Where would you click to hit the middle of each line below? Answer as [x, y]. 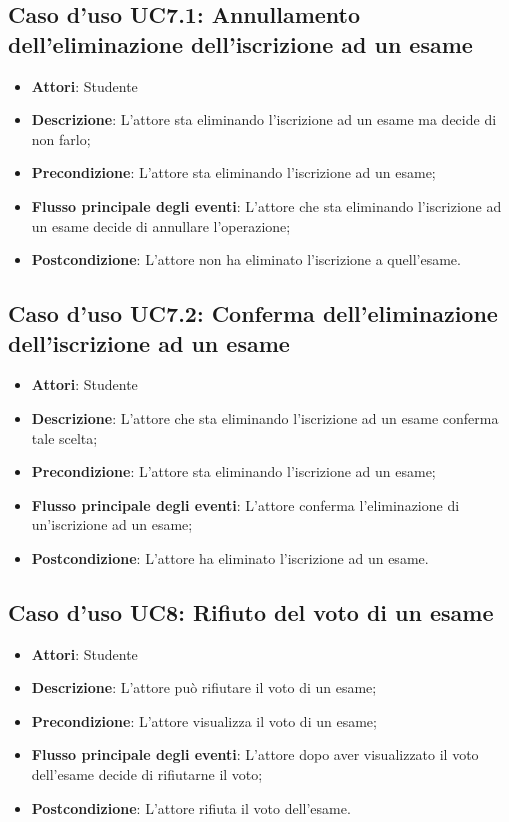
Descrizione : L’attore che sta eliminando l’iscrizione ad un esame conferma [265, 417]
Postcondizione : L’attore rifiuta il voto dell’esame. [191, 807]
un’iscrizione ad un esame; [112, 524]
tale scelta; [64, 437]
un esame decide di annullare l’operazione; [161, 225]
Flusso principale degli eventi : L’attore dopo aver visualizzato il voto [255, 754]
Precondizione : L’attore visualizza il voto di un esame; [204, 720]
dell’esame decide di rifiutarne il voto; [147, 774]
